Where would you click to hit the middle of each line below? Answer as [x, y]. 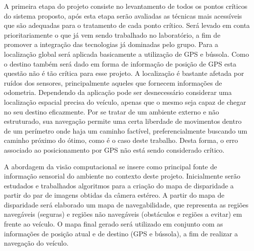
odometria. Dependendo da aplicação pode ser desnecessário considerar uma [118, 92]
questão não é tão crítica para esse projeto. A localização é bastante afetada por [124, 73]
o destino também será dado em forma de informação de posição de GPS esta [120, 63]
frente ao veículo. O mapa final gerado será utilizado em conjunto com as [114, 224]
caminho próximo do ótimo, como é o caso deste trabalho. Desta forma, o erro [121, 140]
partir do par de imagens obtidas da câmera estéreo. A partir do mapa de [114, 195]
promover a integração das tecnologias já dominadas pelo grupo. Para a [111, 44]
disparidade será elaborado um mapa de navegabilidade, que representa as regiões [126, 204]
